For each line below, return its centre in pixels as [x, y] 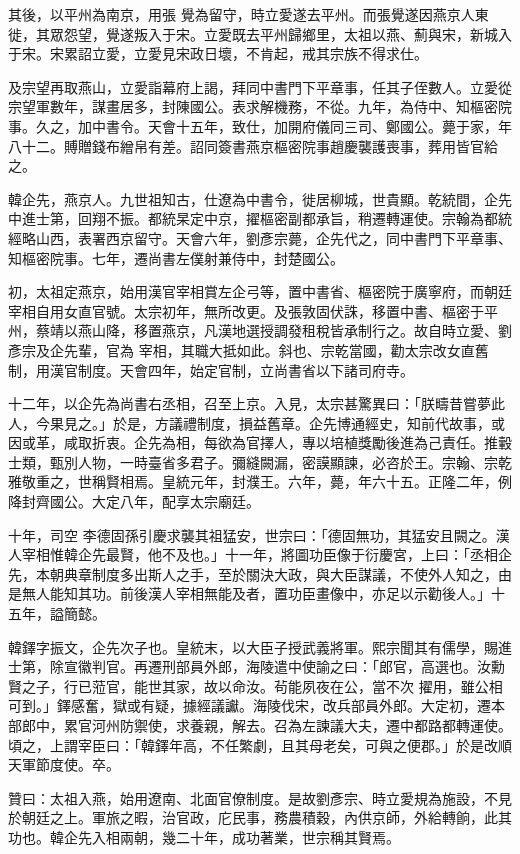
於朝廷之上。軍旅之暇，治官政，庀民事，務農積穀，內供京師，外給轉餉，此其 [260, 817]
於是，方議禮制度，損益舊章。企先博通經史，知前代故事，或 [308, 422]
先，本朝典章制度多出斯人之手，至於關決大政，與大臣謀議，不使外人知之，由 [260, 573]
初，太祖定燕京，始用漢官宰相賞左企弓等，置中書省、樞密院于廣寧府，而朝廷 [260, 291]
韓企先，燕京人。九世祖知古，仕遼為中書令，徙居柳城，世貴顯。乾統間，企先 [260, 198]
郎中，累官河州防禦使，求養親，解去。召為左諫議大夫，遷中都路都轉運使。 [266, 725]
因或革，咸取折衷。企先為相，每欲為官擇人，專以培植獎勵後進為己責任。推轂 [260, 442]
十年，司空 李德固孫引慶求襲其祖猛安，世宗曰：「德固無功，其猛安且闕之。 [252, 534]
